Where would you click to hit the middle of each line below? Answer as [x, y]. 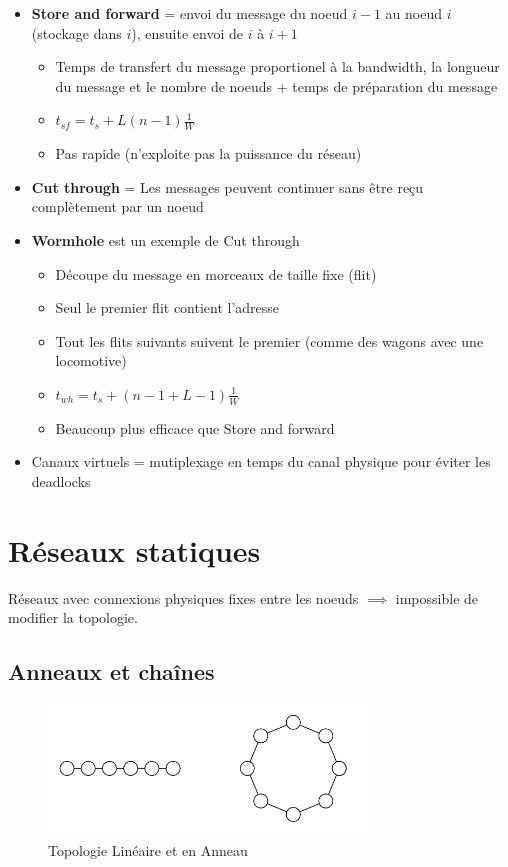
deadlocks [61, 480]
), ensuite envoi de [187, 32]
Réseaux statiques [134, 549]
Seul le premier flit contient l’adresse [167, 307]
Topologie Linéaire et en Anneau [148, 849]
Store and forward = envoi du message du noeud [189, 13]
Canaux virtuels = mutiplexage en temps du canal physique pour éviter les [261, 461]
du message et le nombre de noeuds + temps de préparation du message [276, 85]
